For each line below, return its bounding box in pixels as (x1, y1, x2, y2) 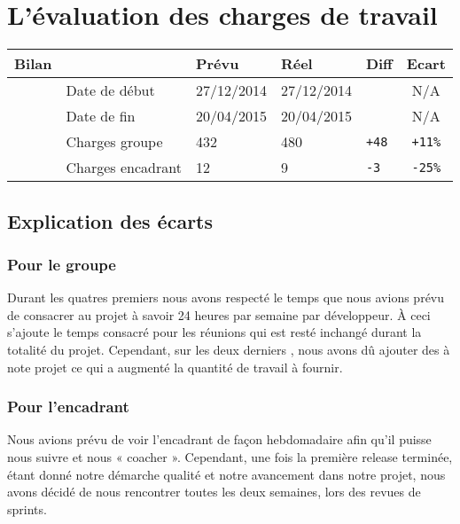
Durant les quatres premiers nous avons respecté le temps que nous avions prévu (7, 288, 445, 307)
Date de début (66, 80, 155, 101)
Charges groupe (66, 131, 163, 153)
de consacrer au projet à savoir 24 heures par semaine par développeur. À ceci (7, 305, 431, 324)
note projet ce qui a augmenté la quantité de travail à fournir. (7, 357, 343, 376)
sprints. (7, 499, 47, 518)
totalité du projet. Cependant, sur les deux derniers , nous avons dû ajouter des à (7, 340, 450, 358)
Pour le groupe (7, 253, 116, 275)
